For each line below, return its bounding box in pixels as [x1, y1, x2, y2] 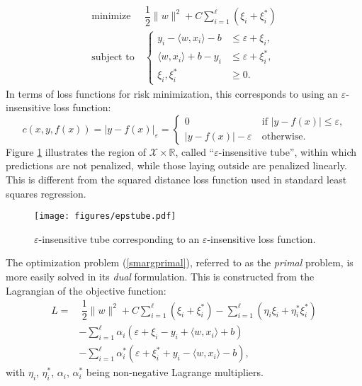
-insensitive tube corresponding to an [38, 231, 200, 246]
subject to [91, 52, 135, 63]
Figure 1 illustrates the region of [6, 144, 147, 159]
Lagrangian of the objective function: [6, 283, 166, 297]
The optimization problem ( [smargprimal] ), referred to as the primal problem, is [6, 255, 353, 270]
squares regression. [6, 186, 86, 200]
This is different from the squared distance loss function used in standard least [6, 171, 347, 186]
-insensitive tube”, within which [218, 144, 356, 159]
